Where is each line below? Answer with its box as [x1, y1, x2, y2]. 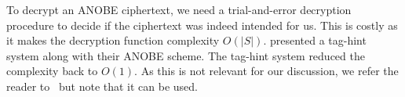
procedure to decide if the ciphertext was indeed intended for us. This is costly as [6, 16, 398, 33]
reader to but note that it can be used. [6, 77, 199, 94]
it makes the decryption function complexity [6, 32, 220, 48]
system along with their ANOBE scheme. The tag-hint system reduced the [6, 47, 365, 63]
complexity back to [6, 63, 98, 79]
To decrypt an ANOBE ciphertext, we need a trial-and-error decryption [6, 2, 352, 17]
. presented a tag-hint [263, 32, 367, 48]
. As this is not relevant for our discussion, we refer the [134, 63, 399, 79]
